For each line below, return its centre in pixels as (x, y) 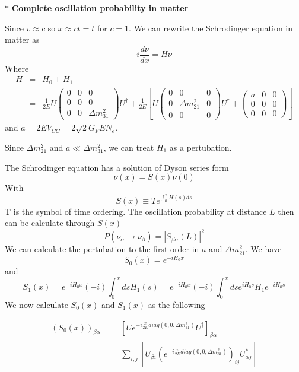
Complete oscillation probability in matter (100, 8)
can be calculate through (50, 223)
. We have (263, 249)
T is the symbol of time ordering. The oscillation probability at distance (136, 211)
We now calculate (36, 304)
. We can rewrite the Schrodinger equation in (211, 28)
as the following (176, 304)
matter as (22, 39)
